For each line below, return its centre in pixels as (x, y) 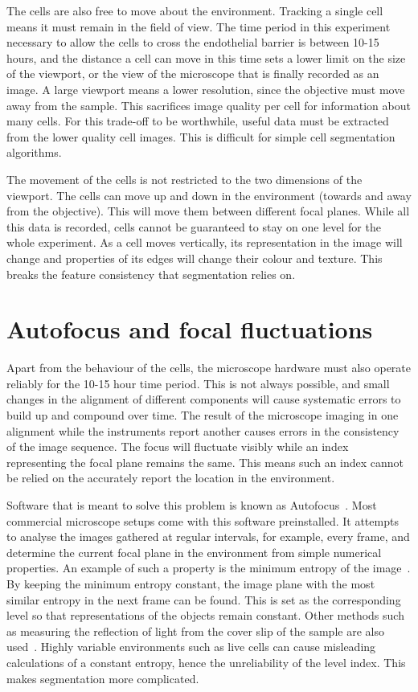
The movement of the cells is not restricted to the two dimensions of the (184, 179)
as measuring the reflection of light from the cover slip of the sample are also (195, 631)
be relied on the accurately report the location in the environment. (171, 478)
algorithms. (34, 152)
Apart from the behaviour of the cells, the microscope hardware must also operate (209, 368)
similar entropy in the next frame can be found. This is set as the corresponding (204, 599)
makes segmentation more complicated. (103, 678)
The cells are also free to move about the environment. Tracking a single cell (195, 10)
